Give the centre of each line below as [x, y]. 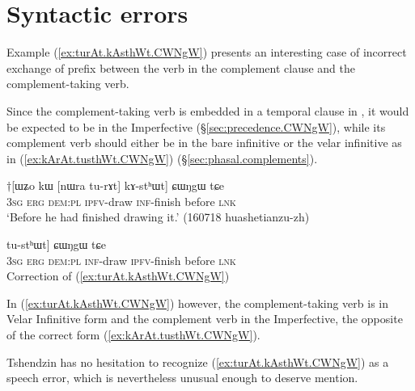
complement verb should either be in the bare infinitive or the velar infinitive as [204, 143]
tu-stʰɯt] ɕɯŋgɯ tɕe [56, 244]
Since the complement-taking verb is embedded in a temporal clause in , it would [208, 110]
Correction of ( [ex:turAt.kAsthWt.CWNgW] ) [118, 276]
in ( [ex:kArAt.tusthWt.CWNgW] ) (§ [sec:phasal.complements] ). [162, 158]
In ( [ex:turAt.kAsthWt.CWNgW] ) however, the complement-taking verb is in [198, 303]
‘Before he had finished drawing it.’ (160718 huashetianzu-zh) [158, 217]
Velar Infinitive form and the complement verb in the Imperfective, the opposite [205, 319]
